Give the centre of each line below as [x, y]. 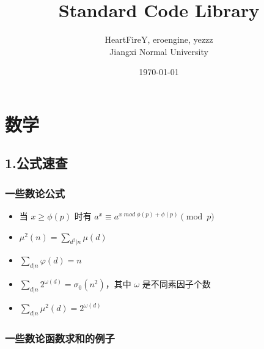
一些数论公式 [35, 193]
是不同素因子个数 [176, 284]
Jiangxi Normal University [159, 51]
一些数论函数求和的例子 [60, 338]
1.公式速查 [36, 163]
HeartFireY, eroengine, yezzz [159, 39]
